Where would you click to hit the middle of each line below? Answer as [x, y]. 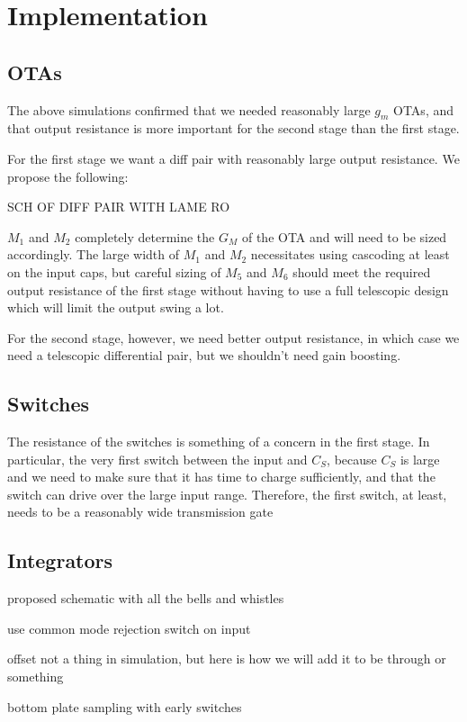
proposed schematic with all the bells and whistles [146, 598]
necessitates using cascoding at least [350, 254]
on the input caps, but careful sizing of [114, 271]
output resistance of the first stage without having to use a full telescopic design [228, 289]
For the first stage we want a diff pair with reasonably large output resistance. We [233, 158]
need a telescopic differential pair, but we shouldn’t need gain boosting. [204, 355]
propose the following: [68, 176]
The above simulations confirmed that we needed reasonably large [189, 109]
